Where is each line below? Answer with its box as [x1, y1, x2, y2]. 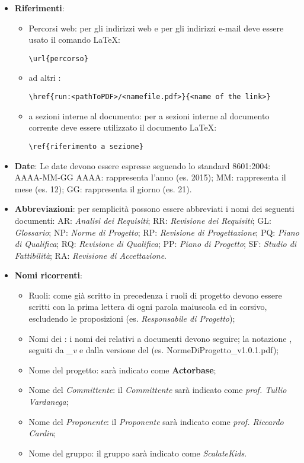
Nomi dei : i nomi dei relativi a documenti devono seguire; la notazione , [28, 332, 292, 344]
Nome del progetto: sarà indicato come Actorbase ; [28, 363, 216, 376]
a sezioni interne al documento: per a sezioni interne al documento [28, 109, 270, 122]
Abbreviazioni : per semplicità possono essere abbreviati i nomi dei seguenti [14, 202, 295, 215]
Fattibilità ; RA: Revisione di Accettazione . [14, 249, 167, 261]
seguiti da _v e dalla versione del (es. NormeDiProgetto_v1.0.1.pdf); [28, 344, 279, 356]
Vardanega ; [28, 395, 69, 408]
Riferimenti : [14, 2, 65, 14]
